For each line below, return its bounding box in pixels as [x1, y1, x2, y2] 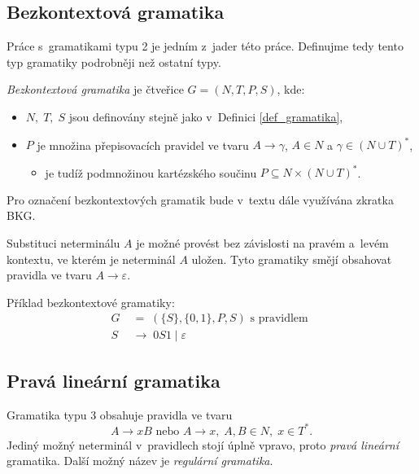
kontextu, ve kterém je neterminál [7, 250, 176, 267]
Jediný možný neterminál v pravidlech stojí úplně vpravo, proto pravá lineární [7, 436, 399, 453]
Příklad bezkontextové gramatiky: [7, 293, 175, 310]
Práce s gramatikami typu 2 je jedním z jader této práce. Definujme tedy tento [7, 37, 404, 55]
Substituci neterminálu [7, 234, 120, 251]
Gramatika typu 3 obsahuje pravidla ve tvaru [7, 406, 233, 423]
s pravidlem [250, 313, 308, 325]
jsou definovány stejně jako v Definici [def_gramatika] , [68, 108, 343, 125]
